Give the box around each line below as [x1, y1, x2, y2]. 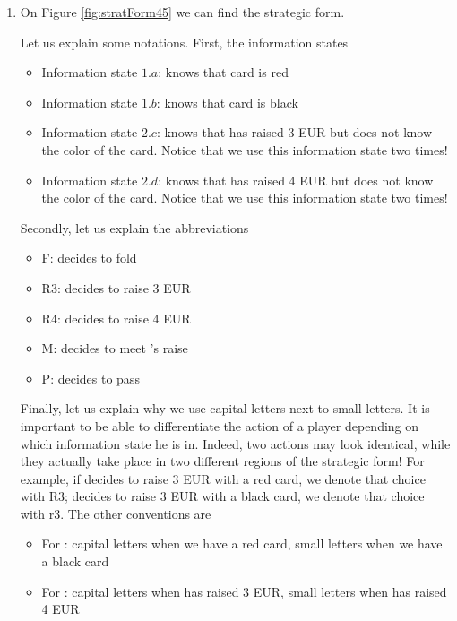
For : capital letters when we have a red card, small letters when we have [41, 534, 443, 553]
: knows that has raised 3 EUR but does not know [156, 123, 433, 142]
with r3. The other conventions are [20, 504, 211, 522]
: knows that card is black [156, 92, 298, 111]
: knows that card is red [158, 63, 289, 82]
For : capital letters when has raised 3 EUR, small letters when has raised [41, 582, 447, 600]
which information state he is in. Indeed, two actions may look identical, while [20, 434, 451, 453]
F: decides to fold [41, 248, 137, 267]
